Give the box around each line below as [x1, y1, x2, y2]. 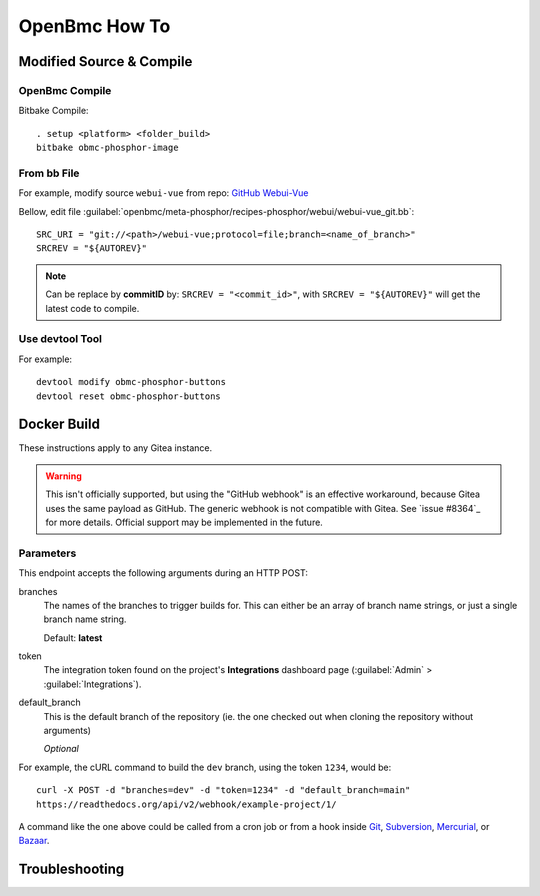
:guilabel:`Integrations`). [43, 678, 142, 690]
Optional [43, 743, 79, 755]
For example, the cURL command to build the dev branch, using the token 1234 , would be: [18, 761, 392, 773]
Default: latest [43, 631, 103, 644]
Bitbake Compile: [18, 105, 89, 117]
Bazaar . [18, 835, 50, 847]
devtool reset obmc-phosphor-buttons [36, 390, 222, 402]
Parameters [18, 546, 77, 560]
